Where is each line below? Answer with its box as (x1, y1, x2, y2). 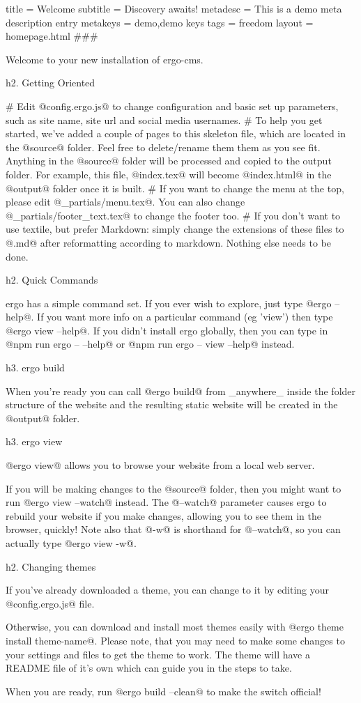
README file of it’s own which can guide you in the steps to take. (6, 660, 292, 675)
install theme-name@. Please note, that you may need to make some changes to (6, 633, 345, 647)
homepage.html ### (6, 29, 98, 43)
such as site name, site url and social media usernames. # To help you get (6, 112, 323, 127)
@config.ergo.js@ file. (6, 596, 95, 610)
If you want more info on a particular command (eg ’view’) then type (37, 309, 333, 324)
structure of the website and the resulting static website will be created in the (6, 397, 338, 412)
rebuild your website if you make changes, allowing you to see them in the (6, 508, 321, 523)
